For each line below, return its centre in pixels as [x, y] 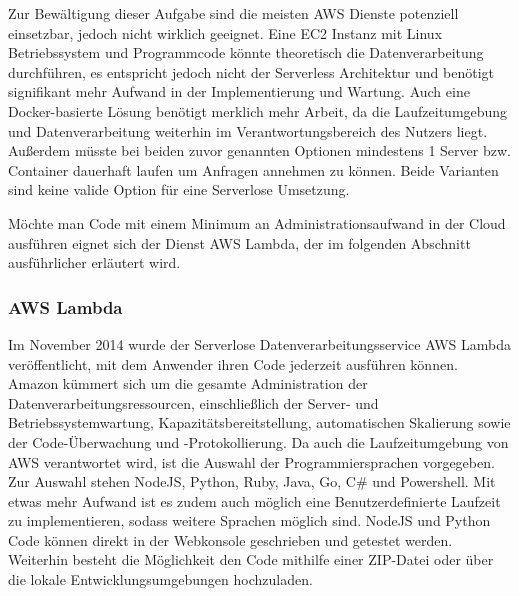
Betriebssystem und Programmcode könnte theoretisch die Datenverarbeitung [246, 52]
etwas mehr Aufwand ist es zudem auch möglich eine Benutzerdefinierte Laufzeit [254, 500]
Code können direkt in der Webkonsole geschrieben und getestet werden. [230, 539]
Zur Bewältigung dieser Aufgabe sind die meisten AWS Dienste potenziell [233, 13]
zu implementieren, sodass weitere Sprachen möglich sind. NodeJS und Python [249, 520]
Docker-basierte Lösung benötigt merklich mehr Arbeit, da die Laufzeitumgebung [258, 110]
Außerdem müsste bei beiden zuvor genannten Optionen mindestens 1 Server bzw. [259, 150]
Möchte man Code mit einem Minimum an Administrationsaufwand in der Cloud [257, 222]
